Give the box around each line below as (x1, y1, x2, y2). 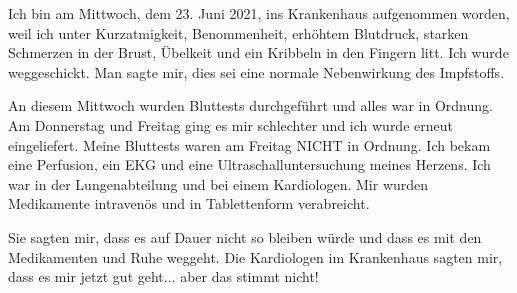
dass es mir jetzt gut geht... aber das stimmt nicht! (8, 266, 319, 287)
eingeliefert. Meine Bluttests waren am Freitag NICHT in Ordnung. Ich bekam (8, 134, 491, 155)
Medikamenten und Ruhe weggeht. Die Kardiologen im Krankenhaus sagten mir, (8, 246, 503, 267)
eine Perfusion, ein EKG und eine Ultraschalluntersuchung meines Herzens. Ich (8, 154, 491, 175)
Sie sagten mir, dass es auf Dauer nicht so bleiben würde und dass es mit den (8, 226, 482, 247)
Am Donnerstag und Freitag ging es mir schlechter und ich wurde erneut (8, 114, 453, 135)
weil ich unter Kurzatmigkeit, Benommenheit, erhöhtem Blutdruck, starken (8, 22, 469, 43)
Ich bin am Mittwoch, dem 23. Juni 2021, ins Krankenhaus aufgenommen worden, (8, 3, 510, 23)
